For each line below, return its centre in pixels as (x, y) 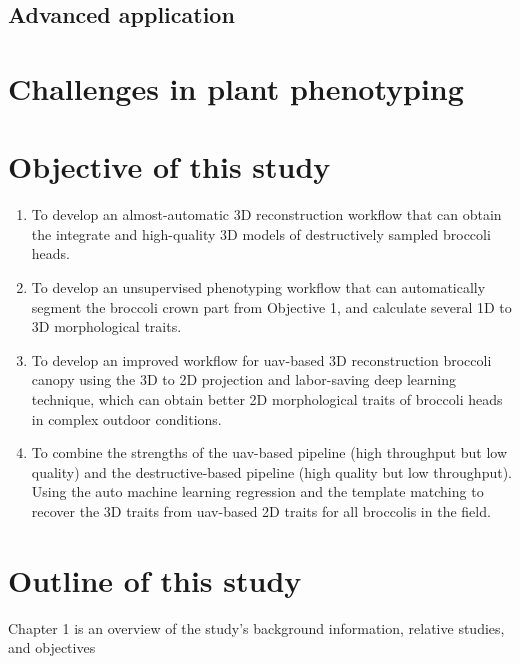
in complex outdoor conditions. (126, 418)
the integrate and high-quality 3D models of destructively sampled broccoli (261, 233)
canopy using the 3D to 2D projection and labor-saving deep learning (243, 379)
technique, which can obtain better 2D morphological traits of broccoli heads (267, 399)
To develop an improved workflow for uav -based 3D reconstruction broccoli (261, 359)
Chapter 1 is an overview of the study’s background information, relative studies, (256, 627)
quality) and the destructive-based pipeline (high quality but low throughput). (272, 471)
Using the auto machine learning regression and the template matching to (257, 491)
